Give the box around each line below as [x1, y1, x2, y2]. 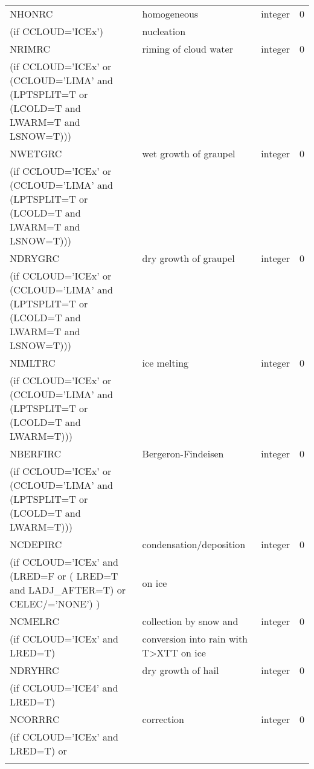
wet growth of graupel [142, 146, 235, 160]
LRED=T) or [10, 744, 67, 758]
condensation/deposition [142, 537, 246, 551]
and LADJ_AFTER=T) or [10, 583, 126, 597]
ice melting [142, 356, 189, 370]
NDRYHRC [10, 663, 59, 677]
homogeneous [142, 7, 199, 21]
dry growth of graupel [142, 251, 235, 265]
